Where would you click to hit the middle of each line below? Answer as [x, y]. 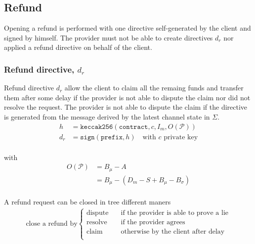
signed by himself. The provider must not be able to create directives [108, 37]
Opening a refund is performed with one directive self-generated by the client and [127, 28]
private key [181, 137]
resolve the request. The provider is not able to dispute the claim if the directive [126, 107]
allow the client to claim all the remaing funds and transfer [154, 88]
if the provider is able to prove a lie [175, 213]
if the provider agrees [153, 222]
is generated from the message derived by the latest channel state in [107, 116]
